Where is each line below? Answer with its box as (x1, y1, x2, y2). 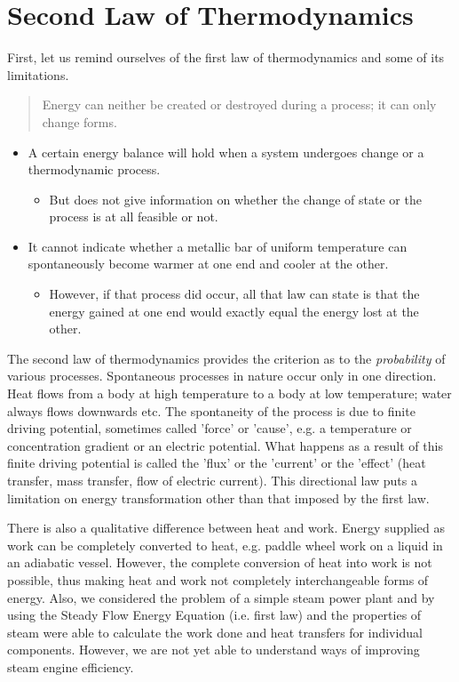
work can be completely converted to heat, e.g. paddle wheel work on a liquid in (7, 535, 443, 554)
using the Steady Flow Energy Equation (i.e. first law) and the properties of (7, 606, 422, 624)
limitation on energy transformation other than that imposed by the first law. (7, 488, 430, 507)
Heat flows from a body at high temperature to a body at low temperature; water (7, 384, 452, 403)
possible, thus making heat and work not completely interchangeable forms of (7, 570, 429, 589)
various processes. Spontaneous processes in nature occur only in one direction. (7, 366, 437, 385)
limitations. (7, 65, 69, 84)
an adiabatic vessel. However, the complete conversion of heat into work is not (7, 553, 432, 572)
